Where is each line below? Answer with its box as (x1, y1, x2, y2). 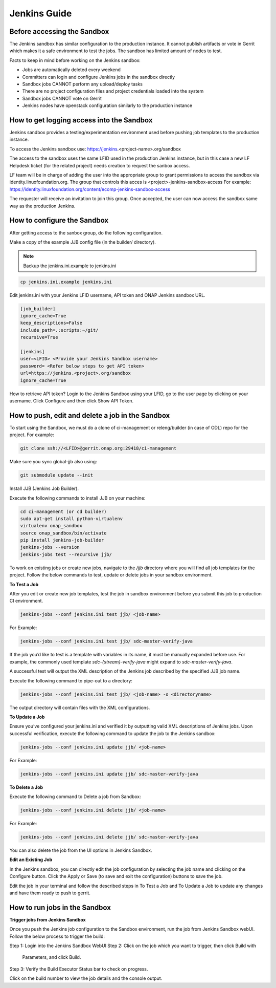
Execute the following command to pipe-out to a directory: (9, 677, 133, 683)
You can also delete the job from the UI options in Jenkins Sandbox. (9, 847, 152, 853)
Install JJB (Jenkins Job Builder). (9, 485, 79, 491)
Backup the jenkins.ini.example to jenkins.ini (23, 263, 117, 269)
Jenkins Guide (9, 8, 72, 19)
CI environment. (9, 598, 43, 604)
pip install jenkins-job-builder (20, 538, 104, 543)
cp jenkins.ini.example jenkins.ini (20, 279, 112, 285)
